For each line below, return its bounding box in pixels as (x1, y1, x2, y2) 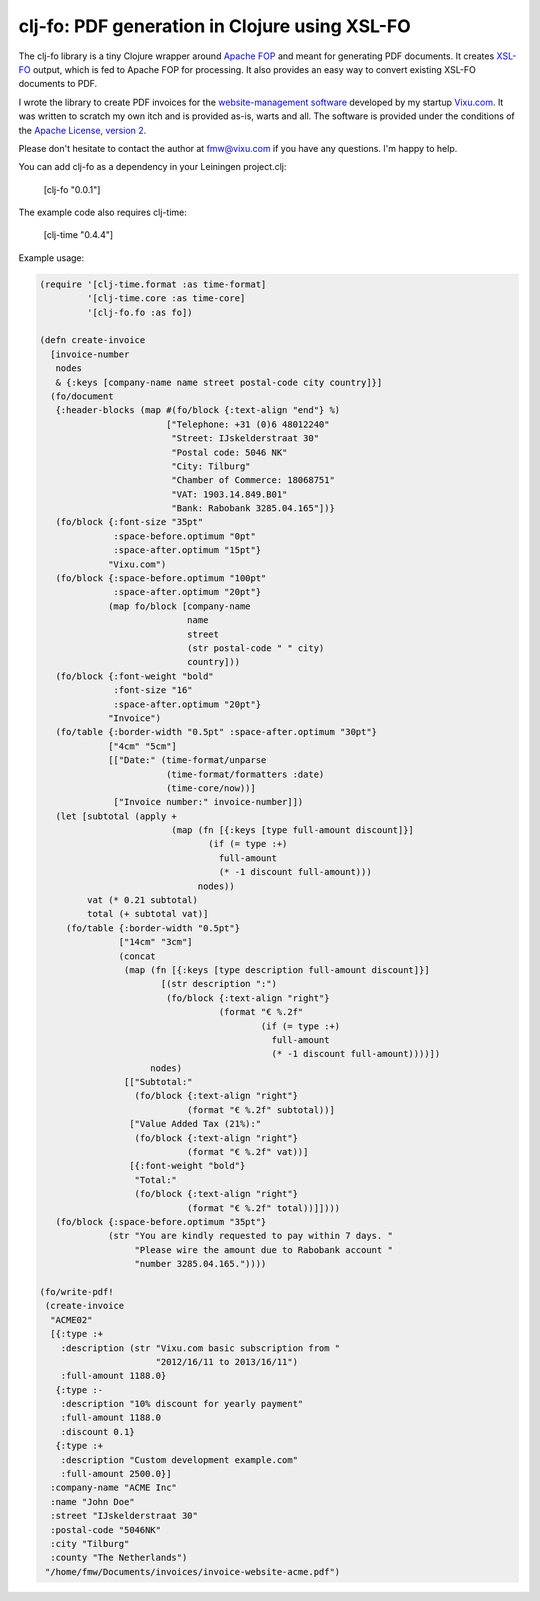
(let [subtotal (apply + (55, 810, 177, 822)
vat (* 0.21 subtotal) (86, 895, 199, 906)
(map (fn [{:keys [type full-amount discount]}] (171, 825, 415, 836)
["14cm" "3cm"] (118, 936, 194, 948)
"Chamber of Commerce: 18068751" (171, 475, 335, 486)
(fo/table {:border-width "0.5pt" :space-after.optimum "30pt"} (55, 726, 378, 738)
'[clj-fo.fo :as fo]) (86, 306, 194, 318)
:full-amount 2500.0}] (60, 1468, 172, 1480)
